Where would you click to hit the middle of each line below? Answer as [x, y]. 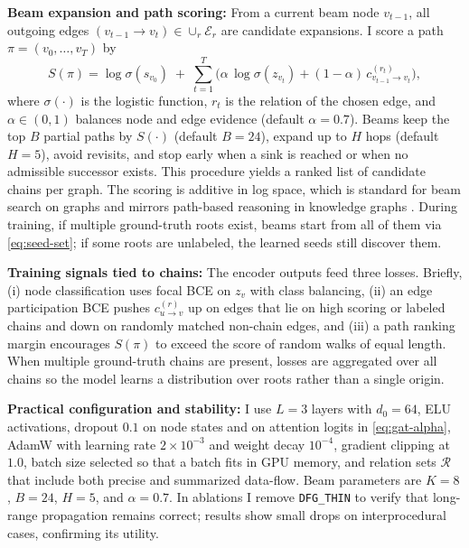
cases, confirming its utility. [83, 532]
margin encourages [59, 343]
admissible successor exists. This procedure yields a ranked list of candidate [216, 171]
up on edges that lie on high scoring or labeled [316, 307]
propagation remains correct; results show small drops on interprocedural [244, 515]
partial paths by [88, 136]
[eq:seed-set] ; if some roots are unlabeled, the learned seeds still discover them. [225, 241]
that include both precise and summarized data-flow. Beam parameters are [215, 479]
